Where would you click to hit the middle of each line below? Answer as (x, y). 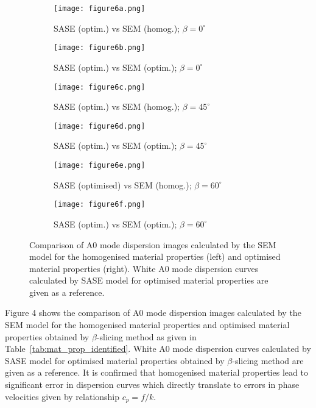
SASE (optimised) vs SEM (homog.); (123, 184)
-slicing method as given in (146, 336)
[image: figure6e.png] (100, 165)
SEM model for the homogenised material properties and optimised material (147, 325)
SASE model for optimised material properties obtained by (115, 360)
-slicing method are (268, 360)
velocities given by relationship (62, 396)
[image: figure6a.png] (100, 9)
